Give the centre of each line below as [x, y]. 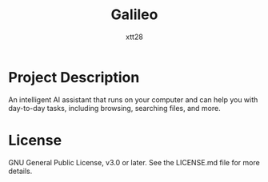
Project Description [74, 77]
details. [20, 171]
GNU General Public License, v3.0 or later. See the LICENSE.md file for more [134, 162]
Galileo [134, 15]
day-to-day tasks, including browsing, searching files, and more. [115, 108]
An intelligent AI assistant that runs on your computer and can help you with [133, 99]
